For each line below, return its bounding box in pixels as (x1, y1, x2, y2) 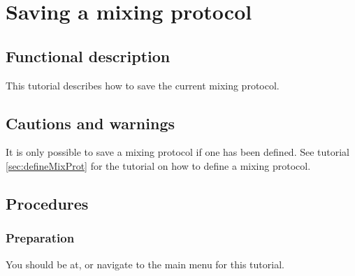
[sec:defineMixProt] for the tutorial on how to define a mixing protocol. (6, 158, 311, 173)
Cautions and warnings (6, 112, 175, 133)
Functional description (6, 45, 171, 66)
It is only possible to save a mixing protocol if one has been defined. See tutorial (6, 145, 350, 159)
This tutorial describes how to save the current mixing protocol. (6, 78, 280, 92)
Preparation (6, 229, 75, 247)
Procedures (6, 192, 89, 214)
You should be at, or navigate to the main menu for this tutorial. (6, 256, 284, 271)
